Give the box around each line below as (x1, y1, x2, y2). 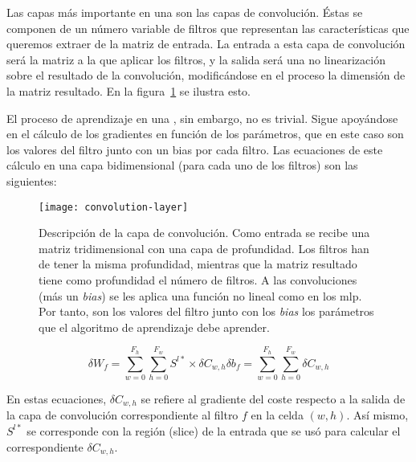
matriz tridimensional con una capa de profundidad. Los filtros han (39, 239, 369, 256)
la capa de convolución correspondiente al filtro (6, 407, 239, 423)
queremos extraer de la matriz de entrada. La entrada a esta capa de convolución (6, 35, 406, 52)
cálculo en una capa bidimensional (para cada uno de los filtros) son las (6, 157, 358, 174)
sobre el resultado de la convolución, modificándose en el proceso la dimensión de (6, 67, 406, 84)
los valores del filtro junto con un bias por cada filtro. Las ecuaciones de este (6, 141, 383, 157)
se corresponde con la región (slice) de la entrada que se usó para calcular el (27, 422, 401, 439)
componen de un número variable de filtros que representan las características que (6, 19, 410, 36)
